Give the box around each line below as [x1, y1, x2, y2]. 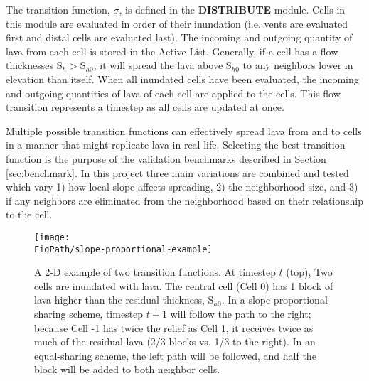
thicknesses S [6, 58, 63, 73]
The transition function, [6, 2, 110, 16]
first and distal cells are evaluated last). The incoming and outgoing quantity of [6, 30, 353, 45]
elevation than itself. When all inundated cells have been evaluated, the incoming [6, 71, 359, 86]
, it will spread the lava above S [93, 58, 232, 73]
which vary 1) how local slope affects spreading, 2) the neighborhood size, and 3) [6, 179, 358, 194]
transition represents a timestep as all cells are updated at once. [6, 100, 284, 114]
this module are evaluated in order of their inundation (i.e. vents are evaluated [6, 16, 348, 31]
